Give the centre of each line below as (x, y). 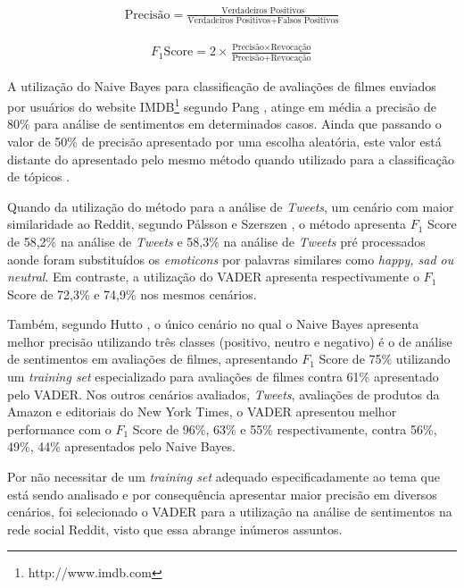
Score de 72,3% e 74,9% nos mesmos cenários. (132, 294)
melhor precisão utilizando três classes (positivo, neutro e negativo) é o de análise (230, 341)
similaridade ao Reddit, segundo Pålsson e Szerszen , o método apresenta (207, 224)
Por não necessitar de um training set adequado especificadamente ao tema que (224, 477)
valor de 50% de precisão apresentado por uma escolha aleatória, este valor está (224, 141)
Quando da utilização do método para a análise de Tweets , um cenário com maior (231, 206)
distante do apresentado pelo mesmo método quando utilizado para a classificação (231, 159)
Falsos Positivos (308, 20)
